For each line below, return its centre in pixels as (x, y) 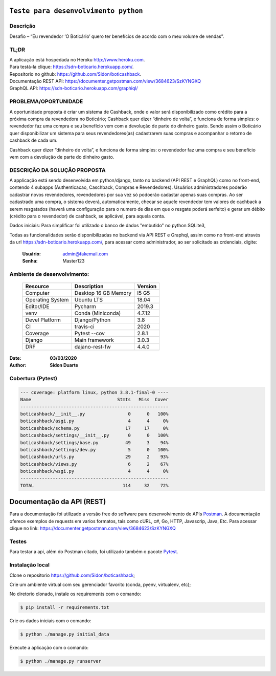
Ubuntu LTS (89, 299)
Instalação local (29, 565)
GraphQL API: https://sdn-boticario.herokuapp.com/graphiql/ (74, 88)
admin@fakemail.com (85, 254)
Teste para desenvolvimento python (76, 11)
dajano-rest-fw (93, 346)
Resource (37, 286)
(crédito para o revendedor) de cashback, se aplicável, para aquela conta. (87, 216)
